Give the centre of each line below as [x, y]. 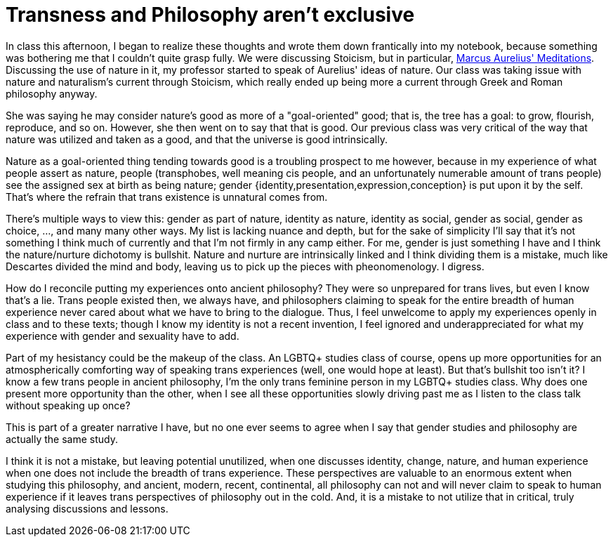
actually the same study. [62, 439]
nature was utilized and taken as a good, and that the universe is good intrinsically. [197, 139]
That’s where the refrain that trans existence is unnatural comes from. [167, 197]
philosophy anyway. [52, 93]
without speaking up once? [68, 405]
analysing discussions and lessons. [87, 508]
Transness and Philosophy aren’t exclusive [210, 15]
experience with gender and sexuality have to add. [123, 336]
